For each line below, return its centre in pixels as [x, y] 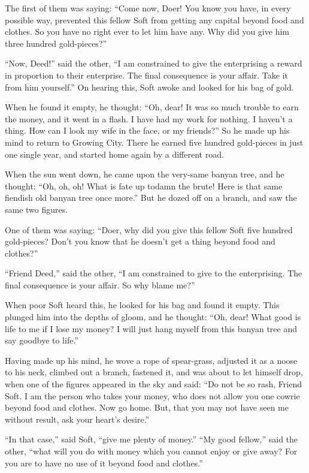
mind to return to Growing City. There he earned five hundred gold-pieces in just [154, 142]
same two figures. [37, 209]
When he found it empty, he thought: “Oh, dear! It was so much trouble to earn [152, 107]
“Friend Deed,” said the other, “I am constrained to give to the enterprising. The [154, 273]
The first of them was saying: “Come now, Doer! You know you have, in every [148, 8]
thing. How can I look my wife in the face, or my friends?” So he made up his [147, 130]
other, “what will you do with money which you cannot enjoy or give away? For [151, 451]
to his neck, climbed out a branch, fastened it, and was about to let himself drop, [154, 372]
